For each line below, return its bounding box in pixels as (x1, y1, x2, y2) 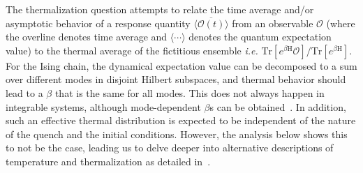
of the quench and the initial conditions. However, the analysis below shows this (6, 126, 348, 141)
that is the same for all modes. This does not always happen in (54, 85, 325, 100)
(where (326, 15, 355, 30)
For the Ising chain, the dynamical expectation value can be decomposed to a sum (6, 58, 357, 73)
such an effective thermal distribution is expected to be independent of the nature (6, 113, 356, 128)
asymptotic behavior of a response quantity (6, 15, 191, 30)
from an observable (232, 15, 313, 30)
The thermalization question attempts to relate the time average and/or (6, 2, 314, 16)
